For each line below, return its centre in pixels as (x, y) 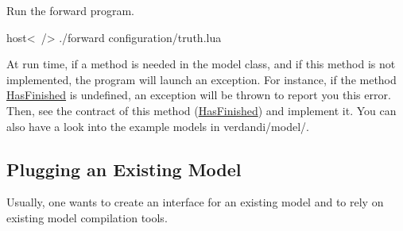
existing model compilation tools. (87, 217)
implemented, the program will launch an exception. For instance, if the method (201, 79)
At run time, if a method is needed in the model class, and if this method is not (201, 64)
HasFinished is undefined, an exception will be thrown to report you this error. (199, 95)
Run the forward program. (70, 10)
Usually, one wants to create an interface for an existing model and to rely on (195, 202)
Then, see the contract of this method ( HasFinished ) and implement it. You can (201, 110)
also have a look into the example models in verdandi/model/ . (158, 126)
